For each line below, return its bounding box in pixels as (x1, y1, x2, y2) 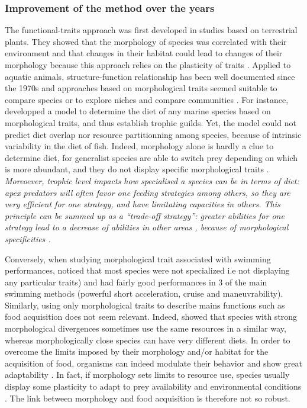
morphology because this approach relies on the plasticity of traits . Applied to (5, 59, 291, 70)
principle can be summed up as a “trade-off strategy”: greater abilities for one (5, 209, 285, 221)
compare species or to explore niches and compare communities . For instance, (5, 93, 289, 105)
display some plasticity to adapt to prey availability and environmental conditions (5, 380, 302, 393)
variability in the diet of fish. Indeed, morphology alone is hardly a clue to (5, 140, 274, 152)
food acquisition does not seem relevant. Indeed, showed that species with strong (5, 310, 298, 323)
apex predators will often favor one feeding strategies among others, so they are (5, 186, 290, 198)
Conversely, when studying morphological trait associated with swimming (5, 252, 271, 265)
